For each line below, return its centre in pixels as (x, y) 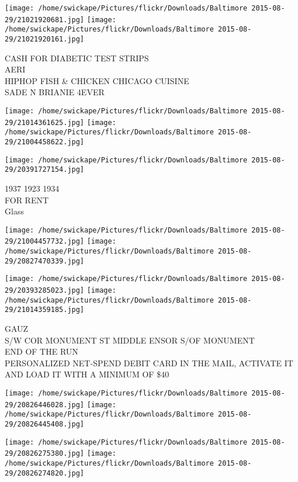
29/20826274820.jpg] (45, 473)
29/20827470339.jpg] (45, 261)
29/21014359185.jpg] (45, 310)
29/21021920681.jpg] (45, 20)
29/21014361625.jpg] (45, 122)
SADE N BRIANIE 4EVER (55, 92)
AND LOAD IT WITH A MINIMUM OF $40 (87, 374)
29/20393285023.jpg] (45, 290)
